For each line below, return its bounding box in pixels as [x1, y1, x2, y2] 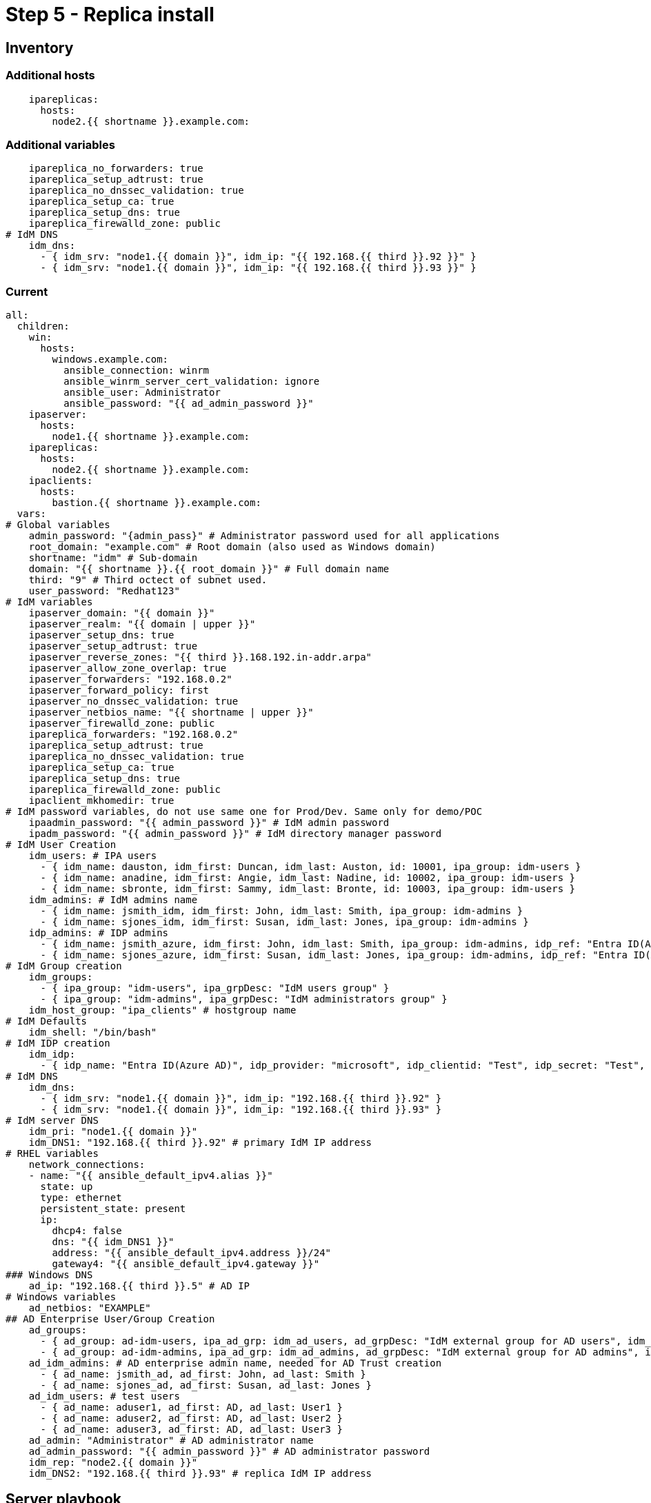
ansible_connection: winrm [63, 365, 210, 376]
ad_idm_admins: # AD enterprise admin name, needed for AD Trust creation [28, 1358, 442, 1369]
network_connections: [28, 1159, 146, 1171]
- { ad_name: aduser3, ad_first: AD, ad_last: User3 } [40, 1424, 343, 1435]
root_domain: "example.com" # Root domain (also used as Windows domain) [28, 541, 436, 553]
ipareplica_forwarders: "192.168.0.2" [28, 729, 239, 740]
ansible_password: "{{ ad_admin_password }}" [63, 398, 314, 410]
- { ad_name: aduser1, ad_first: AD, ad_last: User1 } [40, 1402, 343, 1413]
